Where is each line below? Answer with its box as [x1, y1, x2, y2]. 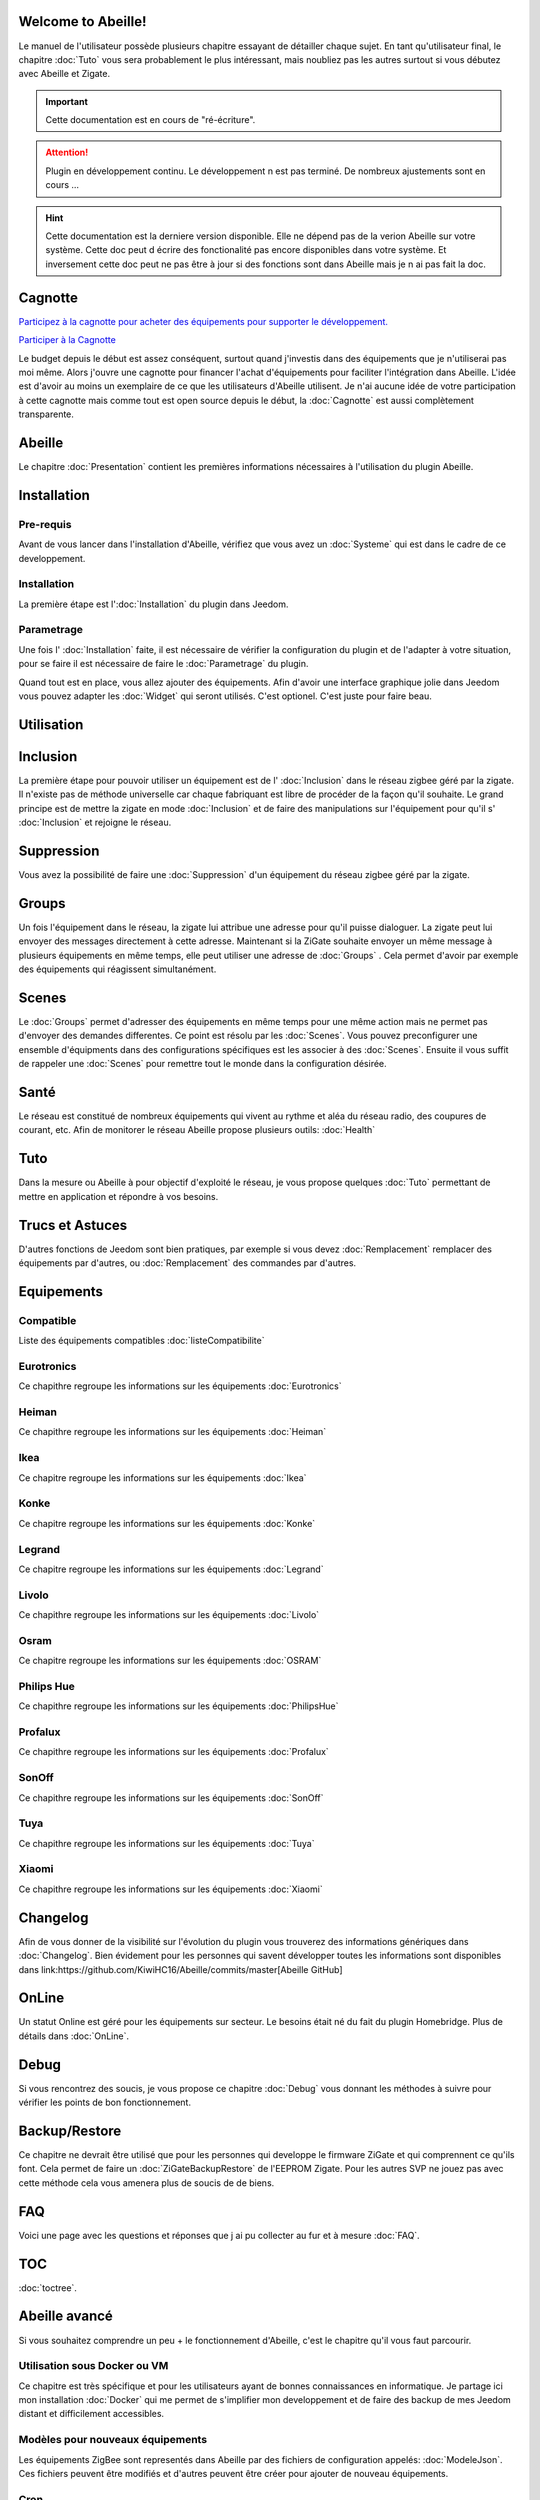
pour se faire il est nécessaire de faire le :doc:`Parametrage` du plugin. [18, 658, 309, 670]
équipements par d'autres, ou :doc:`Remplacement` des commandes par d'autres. [18, 1257, 357, 1269]
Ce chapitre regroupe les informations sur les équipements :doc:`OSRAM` [18, 1655, 322, 1667]
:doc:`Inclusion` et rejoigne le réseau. [18, 816, 172, 829]
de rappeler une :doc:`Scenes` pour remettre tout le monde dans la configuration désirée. [18, 1058, 387, 1070]
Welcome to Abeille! [18, 13, 147, 30]
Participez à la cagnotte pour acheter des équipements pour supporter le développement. [18, 315, 389, 327]
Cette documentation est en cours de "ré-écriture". [45, 114, 256, 126]
